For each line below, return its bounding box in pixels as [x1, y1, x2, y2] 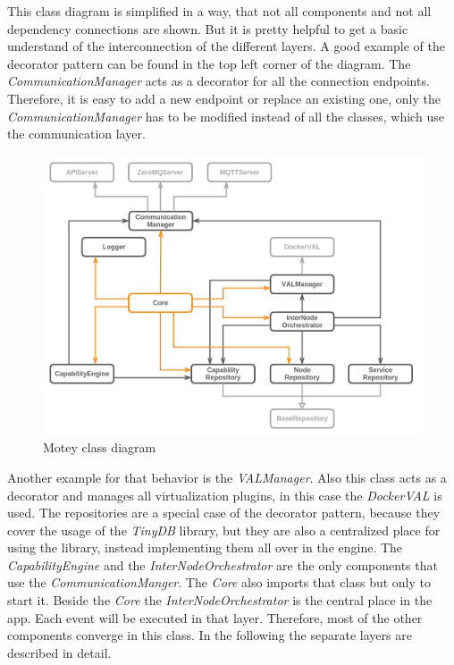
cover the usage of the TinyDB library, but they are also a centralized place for [7, 520, 441, 539]
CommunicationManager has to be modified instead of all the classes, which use [7, 106, 444, 125]
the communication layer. [7, 124, 146, 143]
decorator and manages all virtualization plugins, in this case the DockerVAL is [7, 485, 442, 504]
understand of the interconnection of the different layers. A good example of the [7, 37, 445, 55]
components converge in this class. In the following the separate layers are [7, 626, 412, 644]
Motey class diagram [43, 438, 156, 457]
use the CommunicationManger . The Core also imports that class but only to [7, 573, 431, 592]
